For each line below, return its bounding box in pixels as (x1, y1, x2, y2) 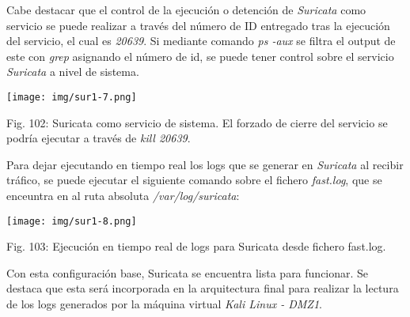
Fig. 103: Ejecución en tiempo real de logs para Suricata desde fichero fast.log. (6, 238, 386, 255)
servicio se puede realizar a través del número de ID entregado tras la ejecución (6, 17, 390, 33)
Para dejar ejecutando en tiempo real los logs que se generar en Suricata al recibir (6, 156, 404, 172)
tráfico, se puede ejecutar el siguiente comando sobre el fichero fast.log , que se (6, 172, 382, 188)
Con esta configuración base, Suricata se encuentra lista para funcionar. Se (6, 264, 369, 281)
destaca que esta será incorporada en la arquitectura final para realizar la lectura (6, 280, 399, 296)
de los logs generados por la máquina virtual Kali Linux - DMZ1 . (6, 296, 322, 312)
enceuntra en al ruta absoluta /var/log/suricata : (6, 187, 240, 203)
